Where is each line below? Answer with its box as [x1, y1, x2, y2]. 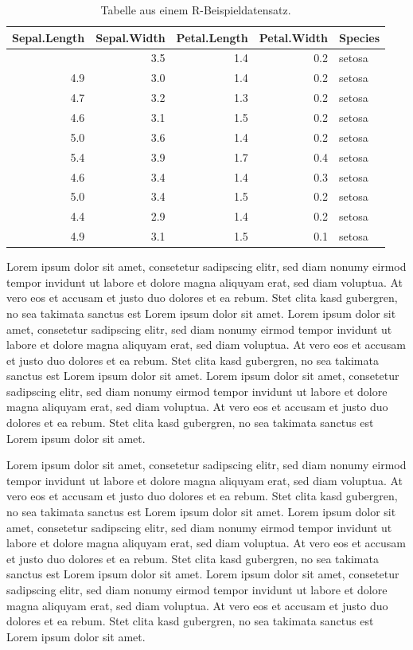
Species [339, 29, 380, 45]
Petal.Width [259, 29, 329, 45]
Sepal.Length [12, 29, 85, 45]
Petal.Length [176, 29, 248, 45]
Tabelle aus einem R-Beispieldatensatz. [100, 2, 291, 18]
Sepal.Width [95, 29, 166, 45]
